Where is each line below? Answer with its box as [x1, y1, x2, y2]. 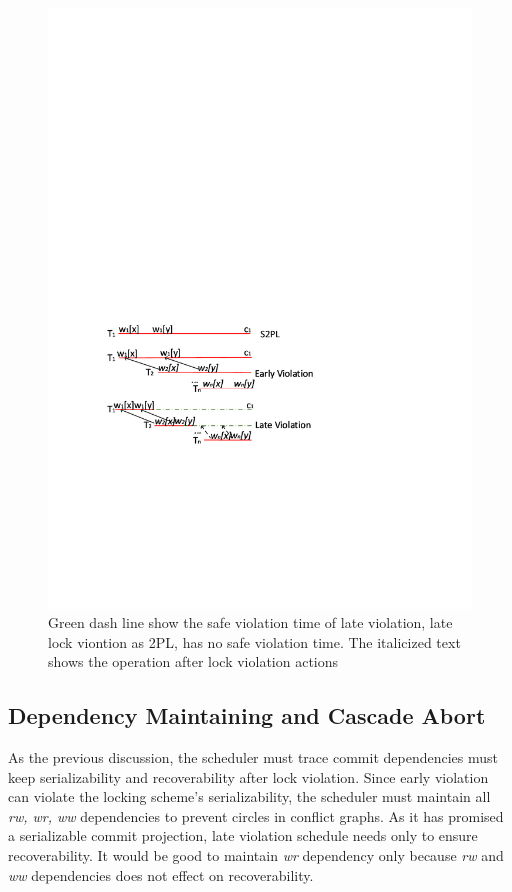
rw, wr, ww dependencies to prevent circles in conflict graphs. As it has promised [8, 805, 504, 826]
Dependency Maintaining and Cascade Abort [8, 700, 486, 731]
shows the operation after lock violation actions [48, 651, 339, 672]
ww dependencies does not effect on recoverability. [8, 864, 314, 885]
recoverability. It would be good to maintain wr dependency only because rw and [8, 845, 504, 866]
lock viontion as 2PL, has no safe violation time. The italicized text [48, 631, 461, 652]
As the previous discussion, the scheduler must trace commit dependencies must [8, 747, 498, 768]
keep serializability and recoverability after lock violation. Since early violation [8, 766, 489, 787]
